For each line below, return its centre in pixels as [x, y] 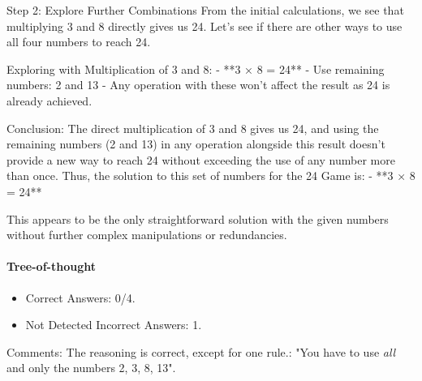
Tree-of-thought [51, 266]
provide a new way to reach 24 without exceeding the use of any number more [201, 159]
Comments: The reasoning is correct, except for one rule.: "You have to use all [201, 351]
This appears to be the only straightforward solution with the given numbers [198, 218]
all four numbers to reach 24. [79, 42]
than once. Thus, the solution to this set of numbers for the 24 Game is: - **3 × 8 [211, 176]
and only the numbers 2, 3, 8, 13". [91, 368]
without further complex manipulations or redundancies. [147, 235]
